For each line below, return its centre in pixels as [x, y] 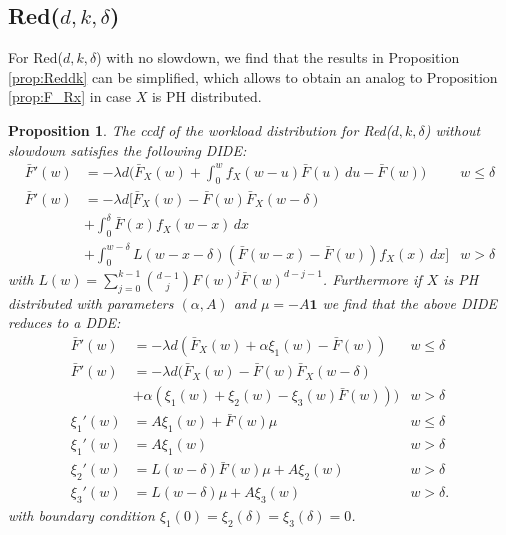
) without [452, 129]
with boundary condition [81, 514]
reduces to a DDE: [64, 322]
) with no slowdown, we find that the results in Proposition [278, 57]
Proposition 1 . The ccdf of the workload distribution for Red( [200, 129]
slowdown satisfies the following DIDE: [127, 149]
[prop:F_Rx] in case [70, 96]
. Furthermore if [372, 278]
